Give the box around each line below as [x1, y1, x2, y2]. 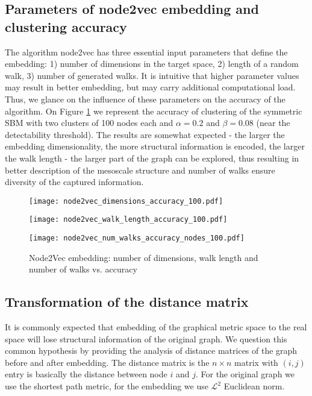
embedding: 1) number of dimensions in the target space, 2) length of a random [5, 57, 299, 70]
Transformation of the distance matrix [5, 292, 249, 311]
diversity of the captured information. [5, 175, 144, 188]
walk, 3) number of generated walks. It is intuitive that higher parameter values [5, 69, 299, 81]
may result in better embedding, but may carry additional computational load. [5, 81, 296, 93]
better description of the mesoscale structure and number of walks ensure [5, 163, 275, 176]
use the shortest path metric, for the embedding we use [5, 380, 208, 392]
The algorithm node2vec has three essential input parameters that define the [5, 45, 288, 58]
